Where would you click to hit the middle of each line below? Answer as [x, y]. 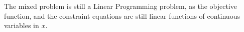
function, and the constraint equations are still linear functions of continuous [122, 16]
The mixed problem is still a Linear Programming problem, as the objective [120, 6]
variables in [22, 25]
